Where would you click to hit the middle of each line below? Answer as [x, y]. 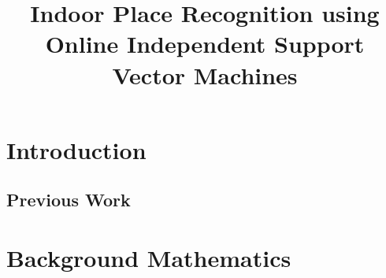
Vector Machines [205, 74]
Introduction [76, 149]
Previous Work [69, 200]
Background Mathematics [149, 257]
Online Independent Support [205, 44]
